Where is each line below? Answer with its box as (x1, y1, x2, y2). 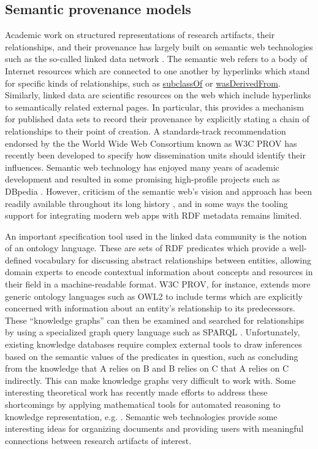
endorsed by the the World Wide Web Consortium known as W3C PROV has (5, 136, 297, 149)
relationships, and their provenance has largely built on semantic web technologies (5, 40, 313, 53)
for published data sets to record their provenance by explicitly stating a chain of (5, 112, 309, 125)
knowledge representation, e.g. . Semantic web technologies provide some (5, 410, 278, 423)
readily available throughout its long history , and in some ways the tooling (5, 197, 288, 209)
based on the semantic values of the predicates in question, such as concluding (5, 349, 298, 362)
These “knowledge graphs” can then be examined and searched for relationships (5, 313, 305, 326)
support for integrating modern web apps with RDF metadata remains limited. (5, 209, 302, 222)
